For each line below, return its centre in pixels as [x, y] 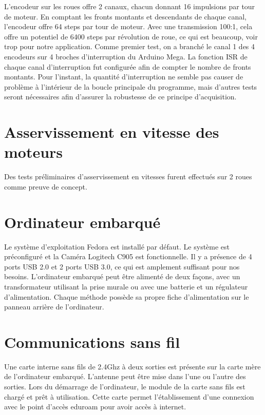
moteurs [34, 152]
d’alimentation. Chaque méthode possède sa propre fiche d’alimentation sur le [127, 296]
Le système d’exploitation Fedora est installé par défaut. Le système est [117, 246]
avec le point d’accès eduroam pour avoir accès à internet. [95, 407]
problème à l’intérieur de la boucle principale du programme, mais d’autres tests [131, 86]
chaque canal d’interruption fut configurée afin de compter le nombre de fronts [128, 66]
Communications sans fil [92, 341]
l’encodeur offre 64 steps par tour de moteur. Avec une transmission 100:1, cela [128, 26]
